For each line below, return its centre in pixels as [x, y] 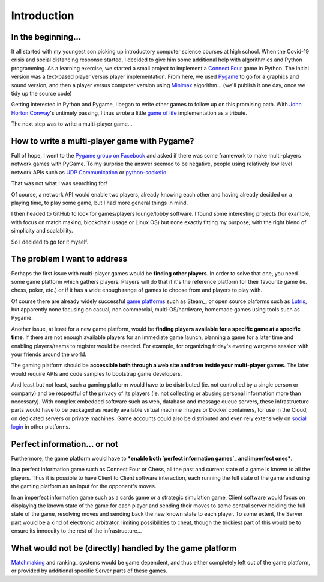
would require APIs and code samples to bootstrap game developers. [97, 373]
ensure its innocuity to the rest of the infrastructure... [76, 531]
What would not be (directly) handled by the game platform [124, 548]
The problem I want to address [69, 259]
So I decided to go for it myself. [50, 242]
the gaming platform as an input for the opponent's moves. [84, 486]
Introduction [43, 16]
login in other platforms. [40, 427]
